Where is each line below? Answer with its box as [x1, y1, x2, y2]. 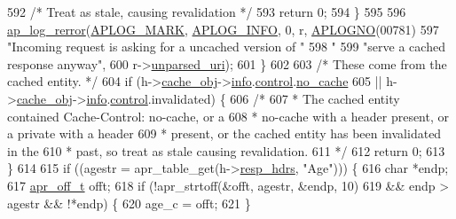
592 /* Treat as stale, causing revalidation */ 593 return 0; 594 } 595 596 [7, 3, 406, 20]
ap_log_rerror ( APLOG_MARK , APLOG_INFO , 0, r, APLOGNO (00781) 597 [7, 20, 439, 38]
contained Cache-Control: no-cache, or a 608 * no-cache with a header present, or [7, 106, 450, 125]
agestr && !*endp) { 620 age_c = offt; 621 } [7, 193, 251, 212]
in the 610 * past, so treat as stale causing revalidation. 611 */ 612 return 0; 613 [7, 141, 445, 160]
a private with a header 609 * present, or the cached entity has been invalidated [7, 124, 442, 143]
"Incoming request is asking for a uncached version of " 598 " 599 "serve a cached [7, 37, 445, 56]
